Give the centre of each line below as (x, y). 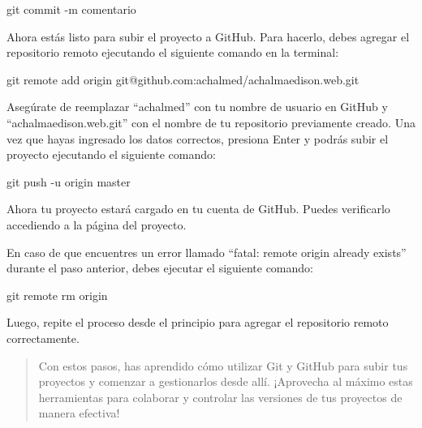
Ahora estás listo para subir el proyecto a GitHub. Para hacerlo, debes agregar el (208, 36)
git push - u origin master (69, 181)
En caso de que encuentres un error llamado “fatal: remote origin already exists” (207, 252)
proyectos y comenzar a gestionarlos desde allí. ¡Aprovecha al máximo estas (226, 381)
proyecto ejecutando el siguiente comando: (111, 154)
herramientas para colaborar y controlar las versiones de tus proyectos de (220, 397)
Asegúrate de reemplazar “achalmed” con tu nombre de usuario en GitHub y (197, 107)
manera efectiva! (79, 413)
